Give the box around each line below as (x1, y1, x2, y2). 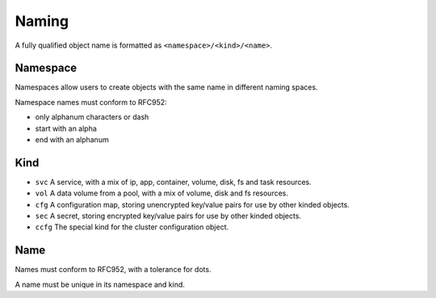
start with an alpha (35, 124, 97, 133)
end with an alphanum (35, 135, 109, 145)
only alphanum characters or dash (35, 112, 149, 122)
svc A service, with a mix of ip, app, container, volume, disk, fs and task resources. (35, 177, 312, 187)
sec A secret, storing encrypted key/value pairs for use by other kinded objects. (35, 211, 302, 221)
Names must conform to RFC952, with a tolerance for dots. (15, 265, 212, 275)
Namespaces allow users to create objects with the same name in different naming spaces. (15, 82, 318, 92)
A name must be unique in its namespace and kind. (15, 279, 186, 289)
